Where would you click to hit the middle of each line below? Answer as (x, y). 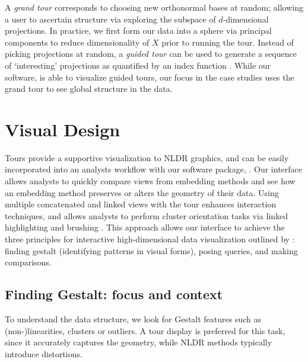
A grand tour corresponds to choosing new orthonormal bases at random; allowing (154, 7)
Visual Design (63, 129)
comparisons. (28, 262)
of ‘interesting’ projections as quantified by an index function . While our (138, 65)
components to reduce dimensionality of (77, 42)
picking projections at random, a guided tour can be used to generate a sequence (151, 54)
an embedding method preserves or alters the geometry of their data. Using (142, 192)
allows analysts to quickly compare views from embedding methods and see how (150, 181)
